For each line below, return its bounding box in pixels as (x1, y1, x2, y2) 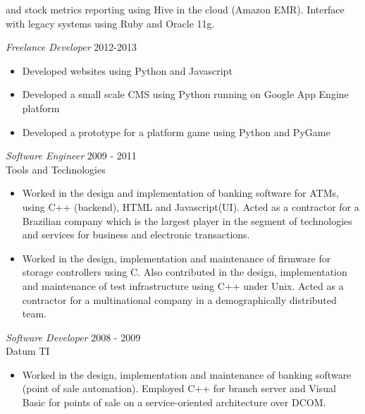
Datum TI (6, 343, 50, 358)
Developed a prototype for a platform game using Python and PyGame (22, 124, 330, 139)
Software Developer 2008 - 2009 (6, 329, 141, 344)
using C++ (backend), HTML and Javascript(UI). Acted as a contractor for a (22, 199, 359, 214)
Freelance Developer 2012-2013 (6, 39, 137, 54)
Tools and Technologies (6, 162, 106, 176)
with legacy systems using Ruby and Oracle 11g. (6, 16, 215, 30)
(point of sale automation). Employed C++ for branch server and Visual (22, 381, 336, 396)
